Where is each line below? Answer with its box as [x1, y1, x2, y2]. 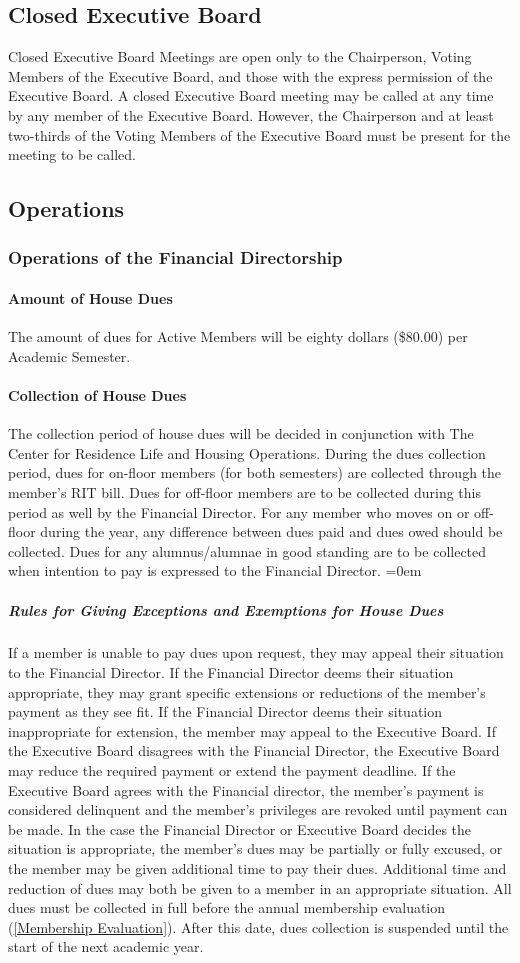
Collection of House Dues [8, 384, 187, 405]
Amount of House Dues [8, 287, 173, 308]
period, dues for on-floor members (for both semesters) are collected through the [8, 462, 502, 483]
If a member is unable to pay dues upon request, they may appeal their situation [8, 642, 504, 663]
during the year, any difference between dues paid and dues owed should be [40, 521, 503, 542]
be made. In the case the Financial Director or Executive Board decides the [8, 818, 472, 839]
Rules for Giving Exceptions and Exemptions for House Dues [8, 599, 444, 620]
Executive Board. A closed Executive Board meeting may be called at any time [8, 85, 494, 106]
